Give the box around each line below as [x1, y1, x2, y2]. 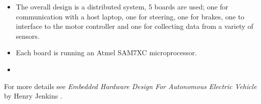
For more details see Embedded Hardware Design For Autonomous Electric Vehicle [4, 81, 257, 91]
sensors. [16, 30, 40, 41]
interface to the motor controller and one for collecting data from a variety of [16, 21, 253, 31]
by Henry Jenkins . [4, 91, 62, 101]
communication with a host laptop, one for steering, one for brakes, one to [16, 11, 244, 21]
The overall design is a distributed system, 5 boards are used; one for [16, 1, 228, 11]
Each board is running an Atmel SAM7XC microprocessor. [16, 47, 197, 58]
